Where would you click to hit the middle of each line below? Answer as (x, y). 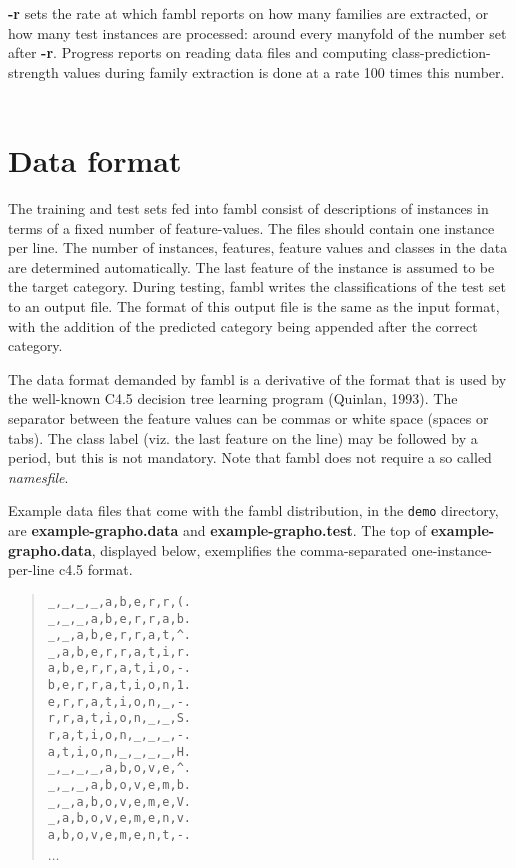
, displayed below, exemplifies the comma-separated (249, 549)
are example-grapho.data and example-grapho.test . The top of (217, 530)
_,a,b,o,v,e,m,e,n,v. (119, 818)
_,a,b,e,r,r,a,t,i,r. (119, 651)
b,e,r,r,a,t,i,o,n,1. (119, 685)
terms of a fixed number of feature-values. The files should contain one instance (251, 227)
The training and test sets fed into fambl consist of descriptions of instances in (248, 208)
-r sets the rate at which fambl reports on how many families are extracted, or (248, 13)
